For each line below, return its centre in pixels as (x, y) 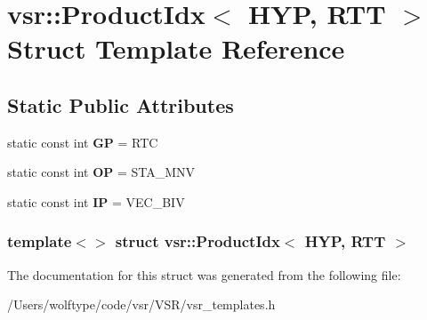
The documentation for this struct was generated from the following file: (204, 274)
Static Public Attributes (121, 104)
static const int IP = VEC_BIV (96, 201)
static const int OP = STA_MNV (101, 172)
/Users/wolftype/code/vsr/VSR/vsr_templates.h (141, 304)
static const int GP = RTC (83, 142)
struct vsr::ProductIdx (197, 241)
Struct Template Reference (176, 48)
